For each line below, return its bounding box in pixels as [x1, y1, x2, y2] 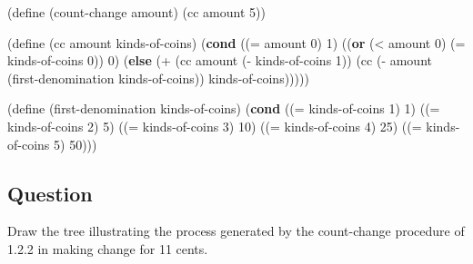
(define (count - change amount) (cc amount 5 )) [7, 3, 266, 21]
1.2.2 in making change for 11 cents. [7, 239, 208, 258]
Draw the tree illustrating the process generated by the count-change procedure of [7, 221, 465, 240]
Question [7, 179, 93, 207]
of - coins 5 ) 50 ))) [7, 134, 97, 153]
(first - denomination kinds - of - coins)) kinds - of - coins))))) [7, 68, 309, 87]
